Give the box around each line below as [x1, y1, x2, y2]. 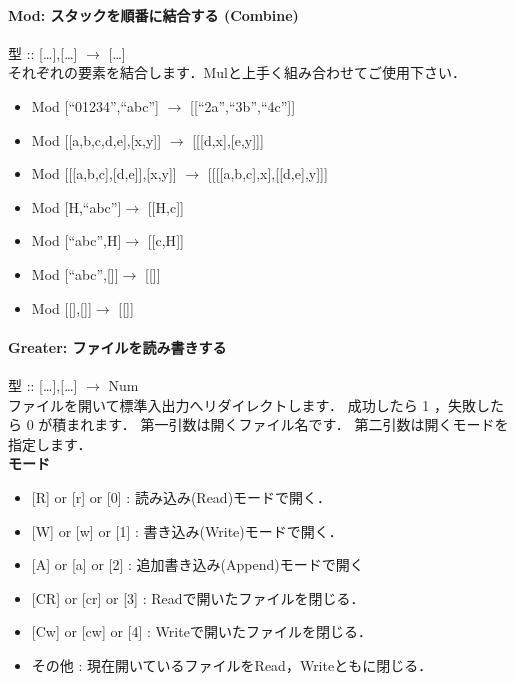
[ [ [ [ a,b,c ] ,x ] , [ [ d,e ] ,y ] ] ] [207, 163, 328, 184]
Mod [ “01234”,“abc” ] [31, 95, 160, 116]
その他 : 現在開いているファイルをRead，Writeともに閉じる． [31, 654, 433, 675]
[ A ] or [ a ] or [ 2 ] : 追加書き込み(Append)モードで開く [31, 554, 364, 575]
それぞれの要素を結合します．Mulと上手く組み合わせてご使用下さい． [8, 62, 466, 83]
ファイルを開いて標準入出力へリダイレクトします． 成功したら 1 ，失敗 [8, 394, 477, 415]
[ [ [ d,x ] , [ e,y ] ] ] [192, 129, 264, 150]
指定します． [8, 433, 92, 454]
